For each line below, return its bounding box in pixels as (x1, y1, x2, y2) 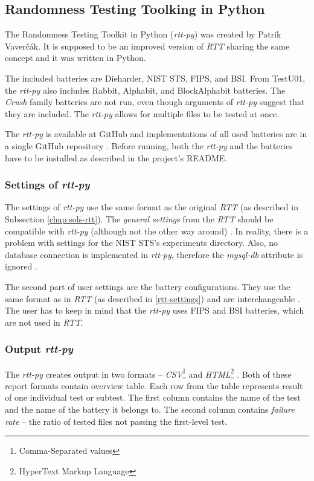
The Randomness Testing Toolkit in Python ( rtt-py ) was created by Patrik (5, 28, 281, 40)
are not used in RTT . (5, 315, 83, 328)
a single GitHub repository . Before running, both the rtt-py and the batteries (5, 139, 293, 152)
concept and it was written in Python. (5, 51, 146, 64)
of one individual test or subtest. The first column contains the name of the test (5, 391, 301, 404)
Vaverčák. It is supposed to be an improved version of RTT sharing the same (5, 39, 290, 52)
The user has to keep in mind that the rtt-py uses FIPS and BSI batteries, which (5, 304, 304, 317)
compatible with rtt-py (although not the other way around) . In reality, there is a (5, 224, 309, 237)
